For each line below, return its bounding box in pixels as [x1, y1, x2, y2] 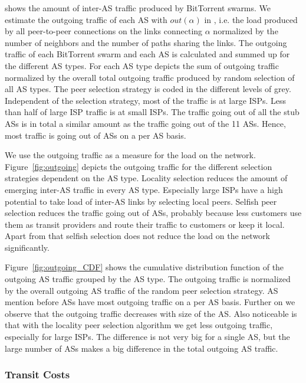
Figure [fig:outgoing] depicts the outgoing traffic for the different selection [5, 160, 272, 172]
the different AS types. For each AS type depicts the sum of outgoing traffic [5, 59, 279, 71]
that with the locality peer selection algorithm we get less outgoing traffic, [5, 319, 273, 331]
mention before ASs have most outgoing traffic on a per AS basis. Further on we [5, 296, 295, 308]
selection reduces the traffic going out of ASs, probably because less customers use [5, 207, 302, 219]
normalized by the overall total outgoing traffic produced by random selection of [5, 71, 295, 83]
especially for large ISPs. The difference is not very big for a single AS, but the [5, 330, 290, 343]
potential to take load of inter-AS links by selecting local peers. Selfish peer [5, 195, 277, 207]
